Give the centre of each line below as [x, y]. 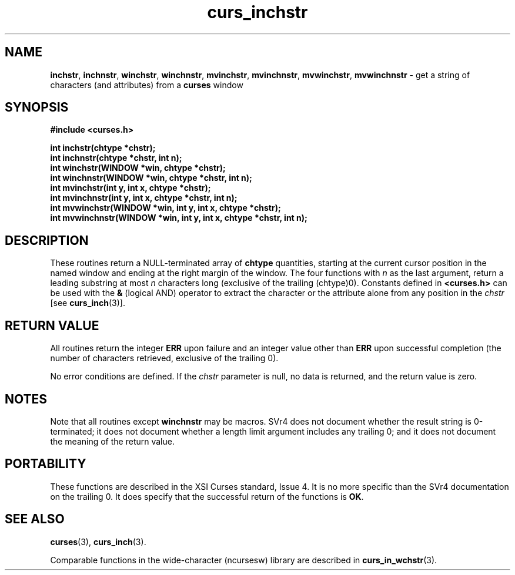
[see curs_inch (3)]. [88, 303]
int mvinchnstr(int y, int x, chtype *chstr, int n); [144, 198]
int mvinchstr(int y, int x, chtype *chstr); [131, 188]
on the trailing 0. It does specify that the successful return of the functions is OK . [207, 496]
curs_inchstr [257, 12]
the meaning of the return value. [112, 441]
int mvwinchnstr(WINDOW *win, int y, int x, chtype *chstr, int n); [179, 218]
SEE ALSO [35, 519]
